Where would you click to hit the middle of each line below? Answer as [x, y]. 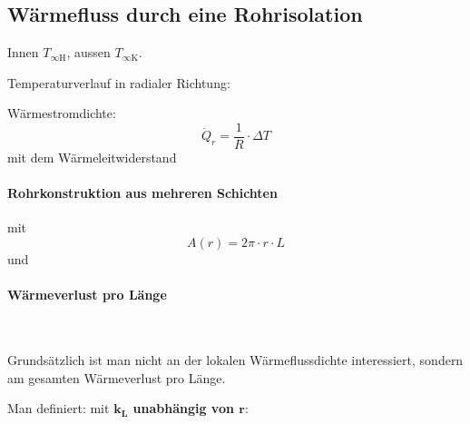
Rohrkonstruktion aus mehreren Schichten [142, 193]
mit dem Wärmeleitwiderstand [92, 158]
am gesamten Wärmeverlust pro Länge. [117, 377]
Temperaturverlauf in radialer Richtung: [119, 82]
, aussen [88, 52]
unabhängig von [183, 408]
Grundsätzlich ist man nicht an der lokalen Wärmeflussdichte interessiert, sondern [235, 360]
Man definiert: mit [59, 408]
